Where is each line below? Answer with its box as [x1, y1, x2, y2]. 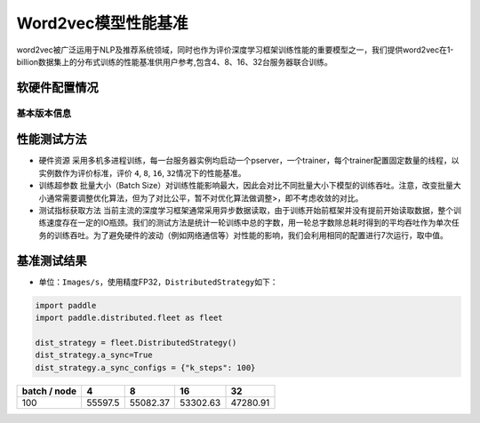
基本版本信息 [16, 107, 72, 119]
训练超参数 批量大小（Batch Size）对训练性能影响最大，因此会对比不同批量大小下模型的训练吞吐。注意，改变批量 [38, 180, 453, 191]
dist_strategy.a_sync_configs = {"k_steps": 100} [35, 363, 256, 372]
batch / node [21, 385, 77, 397]
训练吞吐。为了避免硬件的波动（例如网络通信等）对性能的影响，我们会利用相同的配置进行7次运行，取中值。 [53, 229, 448, 240]
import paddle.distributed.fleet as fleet [35, 313, 223, 323]
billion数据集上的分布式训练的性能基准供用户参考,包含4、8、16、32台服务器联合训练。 [16, 56, 333, 67]
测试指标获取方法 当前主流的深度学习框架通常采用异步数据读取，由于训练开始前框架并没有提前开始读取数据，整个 [38, 204, 453, 215]
